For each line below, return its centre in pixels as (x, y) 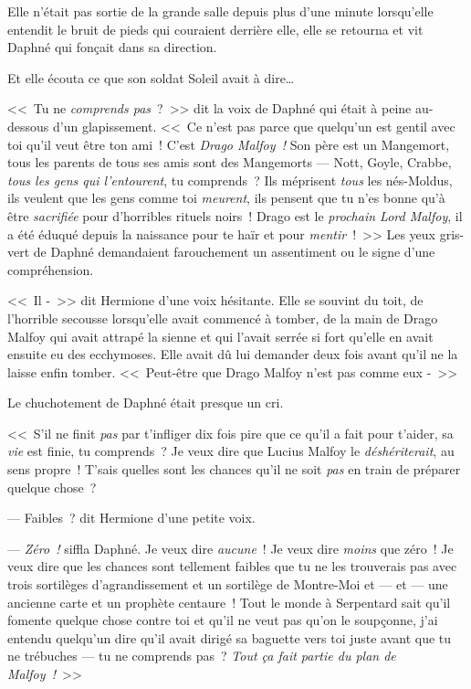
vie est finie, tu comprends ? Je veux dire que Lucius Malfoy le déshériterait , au (231, 451)
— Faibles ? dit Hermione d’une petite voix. (131, 518)
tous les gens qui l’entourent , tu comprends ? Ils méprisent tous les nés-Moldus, (230, 180)
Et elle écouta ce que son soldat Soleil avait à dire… (151, 77)
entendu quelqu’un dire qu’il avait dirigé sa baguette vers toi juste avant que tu (230, 637)
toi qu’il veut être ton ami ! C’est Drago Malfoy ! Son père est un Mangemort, (229, 144)
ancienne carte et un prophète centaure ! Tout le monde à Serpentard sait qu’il (229, 602)
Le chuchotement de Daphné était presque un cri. (146, 403)
